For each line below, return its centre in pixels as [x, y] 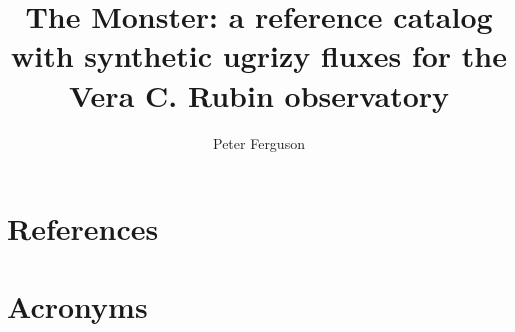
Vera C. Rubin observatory [259, 94]
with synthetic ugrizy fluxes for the [259, 55]
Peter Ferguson [259, 142]
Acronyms [77, 306]
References [83, 228]
